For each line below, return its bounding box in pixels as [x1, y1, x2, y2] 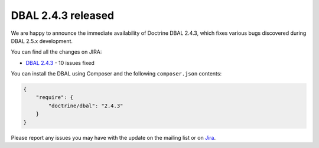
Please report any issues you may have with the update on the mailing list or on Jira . [11, 134, 216, 141]
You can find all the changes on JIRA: [11, 48, 102, 55]
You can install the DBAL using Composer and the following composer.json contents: [11, 70, 222, 77]
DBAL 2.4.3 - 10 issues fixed [25, 59, 95, 66]
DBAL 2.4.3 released [11, 9, 115, 22]
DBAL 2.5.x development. [11, 37, 73, 44]
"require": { [35, 94, 74, 101]
